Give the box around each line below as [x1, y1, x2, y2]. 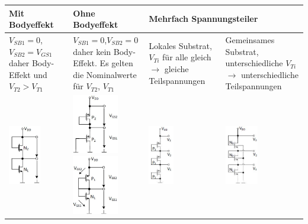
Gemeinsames [225, 33, 275, 46]
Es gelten [100, 57, 133, 69]
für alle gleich [162, 51, 211, 63]
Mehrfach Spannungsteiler [149, 12, 258, 25]
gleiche [164, 62, 189, 74]
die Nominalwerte [73, 68, 137, 80]
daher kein [73, 45, 111, 57]
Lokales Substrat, [149, 39, 212, 51]
